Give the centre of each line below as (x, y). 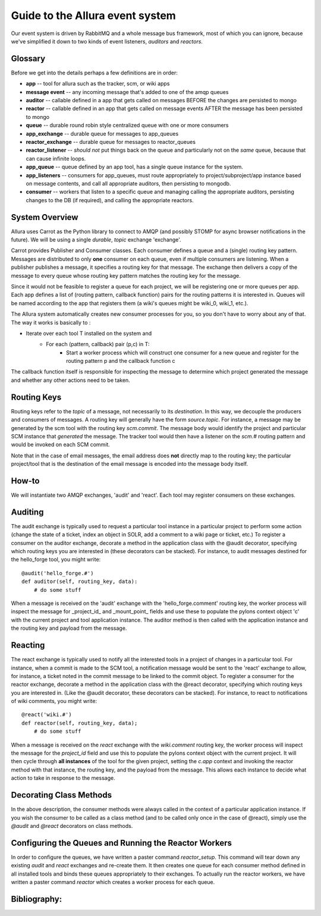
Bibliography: (37, 899)
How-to (25, 481)
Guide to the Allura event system (94, 15)
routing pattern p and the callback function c (121, 361)
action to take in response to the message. (63, 778)
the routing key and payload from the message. (69, 628)
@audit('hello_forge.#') (58, 573)
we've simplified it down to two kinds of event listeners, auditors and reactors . (107, 41)
